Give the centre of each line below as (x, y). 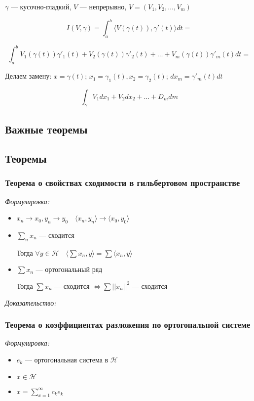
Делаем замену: (28, 76)
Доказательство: (31, 302)
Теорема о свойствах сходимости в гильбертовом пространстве (123, 183)
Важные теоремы (46, 129)
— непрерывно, (103, 6)
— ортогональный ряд (69, 269)
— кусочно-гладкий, (41, 6)
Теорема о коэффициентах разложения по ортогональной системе (128, 325)
